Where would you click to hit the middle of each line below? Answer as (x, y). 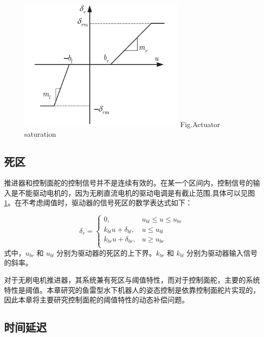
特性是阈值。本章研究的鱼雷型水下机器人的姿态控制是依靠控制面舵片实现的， (132, 289)
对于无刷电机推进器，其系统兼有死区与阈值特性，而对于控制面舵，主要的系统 (132, 279)
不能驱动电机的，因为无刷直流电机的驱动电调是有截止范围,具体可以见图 (136, 192)
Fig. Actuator (200, 124)
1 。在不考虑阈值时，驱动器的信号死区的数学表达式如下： (98, 203)
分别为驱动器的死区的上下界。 (106, 252)
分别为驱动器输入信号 (222, 252)
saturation (40, 134)
